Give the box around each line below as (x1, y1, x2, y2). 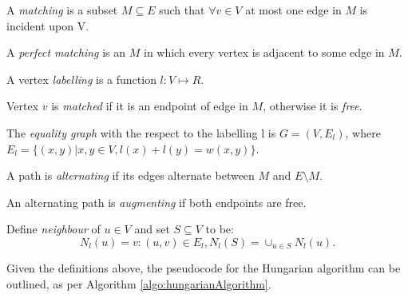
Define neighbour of (6, 221, 101, 237)
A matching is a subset (6, 2, 118, 18)
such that (159, 2, 205, 18)
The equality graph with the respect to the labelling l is (6, 124, 276, 141)
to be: (205, 221, 234, 237)
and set (134, 221, 170, 237)
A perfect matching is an (6, 44, 126, 61)
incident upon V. (6, 17, 89, 34)
